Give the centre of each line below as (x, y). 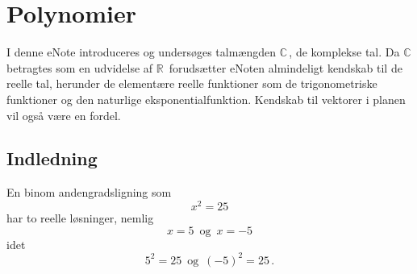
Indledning (52, 158)
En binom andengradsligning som (89, 192)
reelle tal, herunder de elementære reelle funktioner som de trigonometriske (192, 83)
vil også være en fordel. (64, 115)
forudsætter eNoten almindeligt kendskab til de (286, 67)
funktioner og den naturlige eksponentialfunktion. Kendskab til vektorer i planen (206, 99)
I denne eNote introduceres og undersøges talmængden (141, 52)
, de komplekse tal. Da (344, 52)
